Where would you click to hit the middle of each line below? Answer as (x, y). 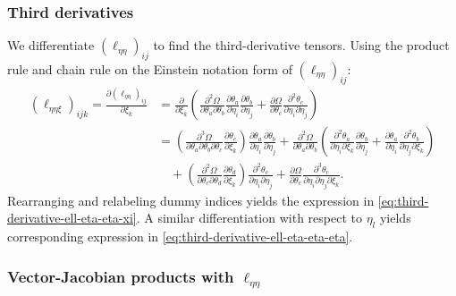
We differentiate (51, 45)
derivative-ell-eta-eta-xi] (72, 218)
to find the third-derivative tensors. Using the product (301, 45)
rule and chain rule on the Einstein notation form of (150, 69)
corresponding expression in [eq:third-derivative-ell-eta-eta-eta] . (180, 237)
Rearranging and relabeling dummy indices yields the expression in (191, 200)
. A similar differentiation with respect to (249, 218)
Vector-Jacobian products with (121, 276)
